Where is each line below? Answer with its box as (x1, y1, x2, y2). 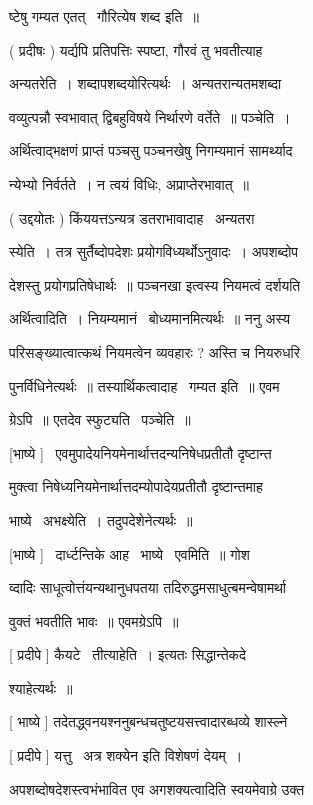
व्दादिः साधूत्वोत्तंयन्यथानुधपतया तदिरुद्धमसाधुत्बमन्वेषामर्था (9, 577, 286, 598)
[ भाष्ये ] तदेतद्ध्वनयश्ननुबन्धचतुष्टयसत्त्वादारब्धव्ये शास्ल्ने (9, 711, 288, 732)
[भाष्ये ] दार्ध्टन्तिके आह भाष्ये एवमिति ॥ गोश (9, 543, 250, 564)
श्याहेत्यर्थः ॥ (9, 677, 73, 698)
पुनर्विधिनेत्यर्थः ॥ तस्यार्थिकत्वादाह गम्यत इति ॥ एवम (9, 375, 280, 396)
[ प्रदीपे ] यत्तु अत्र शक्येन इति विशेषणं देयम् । (9, 745, 243, 766)
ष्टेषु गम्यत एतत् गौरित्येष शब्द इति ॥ (9, 6, 199, 26)
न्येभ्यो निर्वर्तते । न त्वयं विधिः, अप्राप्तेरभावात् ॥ (9, 173, 250, 194)
